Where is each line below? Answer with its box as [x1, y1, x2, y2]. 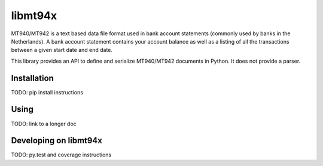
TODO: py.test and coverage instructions [11, 151, 112, 158]
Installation [11, 73, 54, 83]
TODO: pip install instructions [11, 88, 84, 96]
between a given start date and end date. [11, 47, 113, 54]
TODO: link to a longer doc [11, 120, 77, 127]
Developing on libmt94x [11, 136, 103, 146]
